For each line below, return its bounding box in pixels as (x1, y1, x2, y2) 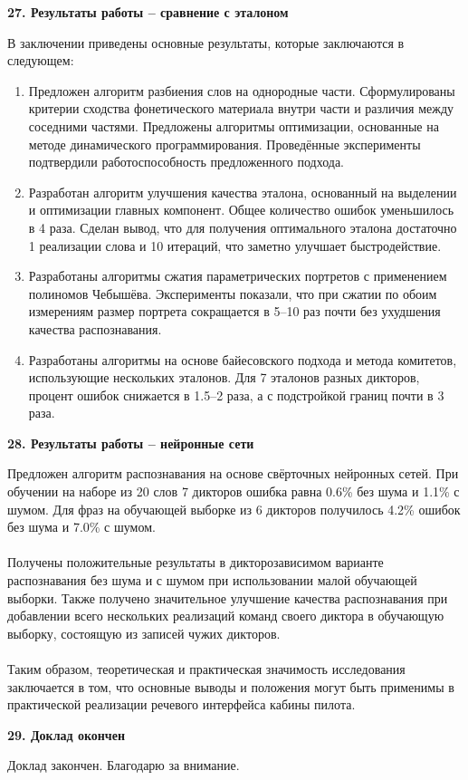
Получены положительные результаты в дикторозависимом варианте (7, 553, 384, 572)
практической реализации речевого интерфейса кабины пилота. (7, 695, 356, 714)
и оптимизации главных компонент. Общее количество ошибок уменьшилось (28, 200, 454, 219)
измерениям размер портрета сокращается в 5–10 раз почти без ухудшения (28, 302, 441, 321)
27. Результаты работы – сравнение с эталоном (7, 3, 289, 21)
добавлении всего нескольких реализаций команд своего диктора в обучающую (7, 606, 444, 625)
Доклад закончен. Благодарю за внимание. (7, 756, 240, 775)
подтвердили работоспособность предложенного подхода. (28, 152, 345, 171)
